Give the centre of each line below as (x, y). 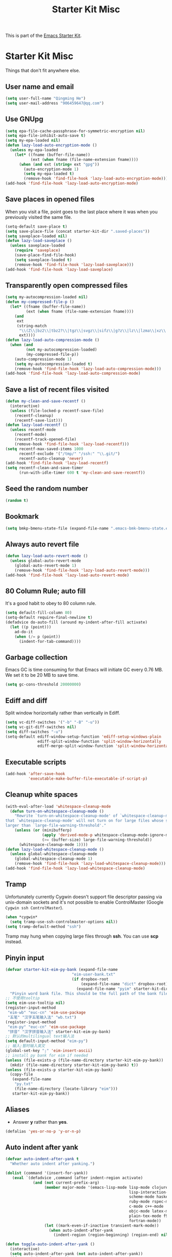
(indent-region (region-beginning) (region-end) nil (111, 1235)
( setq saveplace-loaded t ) (43, 260)
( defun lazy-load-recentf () (36, 425)
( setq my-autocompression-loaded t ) (54, 364)
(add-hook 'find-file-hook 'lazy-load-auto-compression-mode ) (73, 373)
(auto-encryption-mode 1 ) (51, 169)
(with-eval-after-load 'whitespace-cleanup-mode (58, 806)
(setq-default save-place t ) (36, 227)
